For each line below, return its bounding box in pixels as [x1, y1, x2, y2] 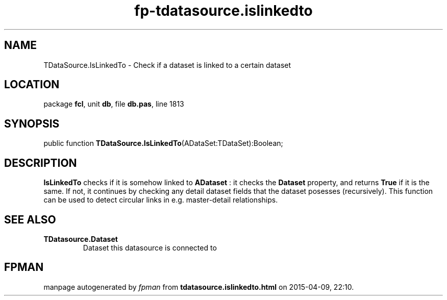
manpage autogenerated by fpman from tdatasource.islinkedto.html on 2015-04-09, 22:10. [43, 282, 354, 291]
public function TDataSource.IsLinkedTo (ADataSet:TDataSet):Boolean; [43, 139, 283, 148]
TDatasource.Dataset [43, 234, 118, 243]
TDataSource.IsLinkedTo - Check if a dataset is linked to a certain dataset [43, 60, 291, 69]
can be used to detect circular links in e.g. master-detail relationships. [43, 195, 278, 205]
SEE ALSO [4, 213, 56, 226]
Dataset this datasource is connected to [83, 243, 217, 252]
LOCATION [4, 78, 60, 91]
